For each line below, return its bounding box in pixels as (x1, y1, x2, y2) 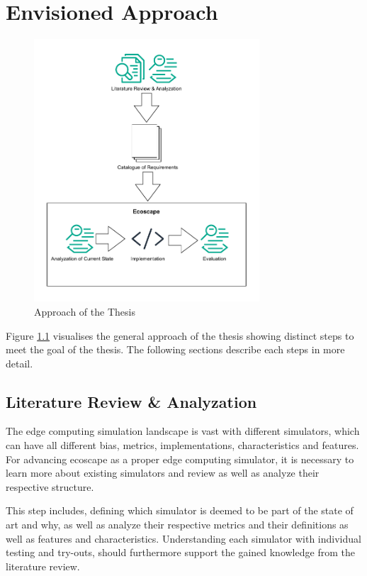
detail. (6, 355, 33, 370)
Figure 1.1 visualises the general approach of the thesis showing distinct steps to (6, 328, 354, 343)
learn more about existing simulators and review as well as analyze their (6, 465, 320, 480)
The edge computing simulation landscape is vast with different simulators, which (6, 423, 360, 438)
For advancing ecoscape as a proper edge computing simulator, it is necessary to (6, 451, 354, 466)
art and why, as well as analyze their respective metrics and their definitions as (6, 517, 349, 532)
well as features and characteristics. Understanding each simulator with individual (6, 531, 361, 545)
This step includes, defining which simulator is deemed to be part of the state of (6, 503, 354, 518)
